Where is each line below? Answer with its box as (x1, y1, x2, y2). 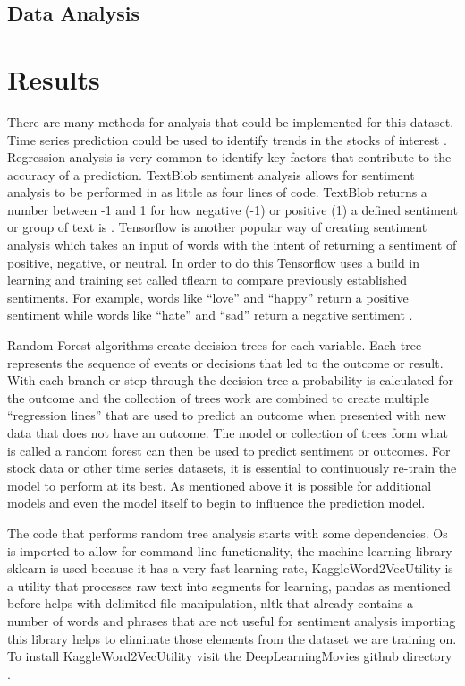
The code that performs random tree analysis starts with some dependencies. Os (7, 523, 448, 542)
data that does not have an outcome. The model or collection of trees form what (7, 424, 448, 442)
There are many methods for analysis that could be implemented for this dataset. (7, 112, 454, 131)
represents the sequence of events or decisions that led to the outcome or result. (7, 353, 444, 372)
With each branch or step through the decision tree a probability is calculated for (7, 371, 454, 390)
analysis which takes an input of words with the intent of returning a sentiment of (7, 236, 457, 254)
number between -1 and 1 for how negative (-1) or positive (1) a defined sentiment (7, 200, 458, 219)
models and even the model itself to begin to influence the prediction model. (7, 493, 426, 512)
